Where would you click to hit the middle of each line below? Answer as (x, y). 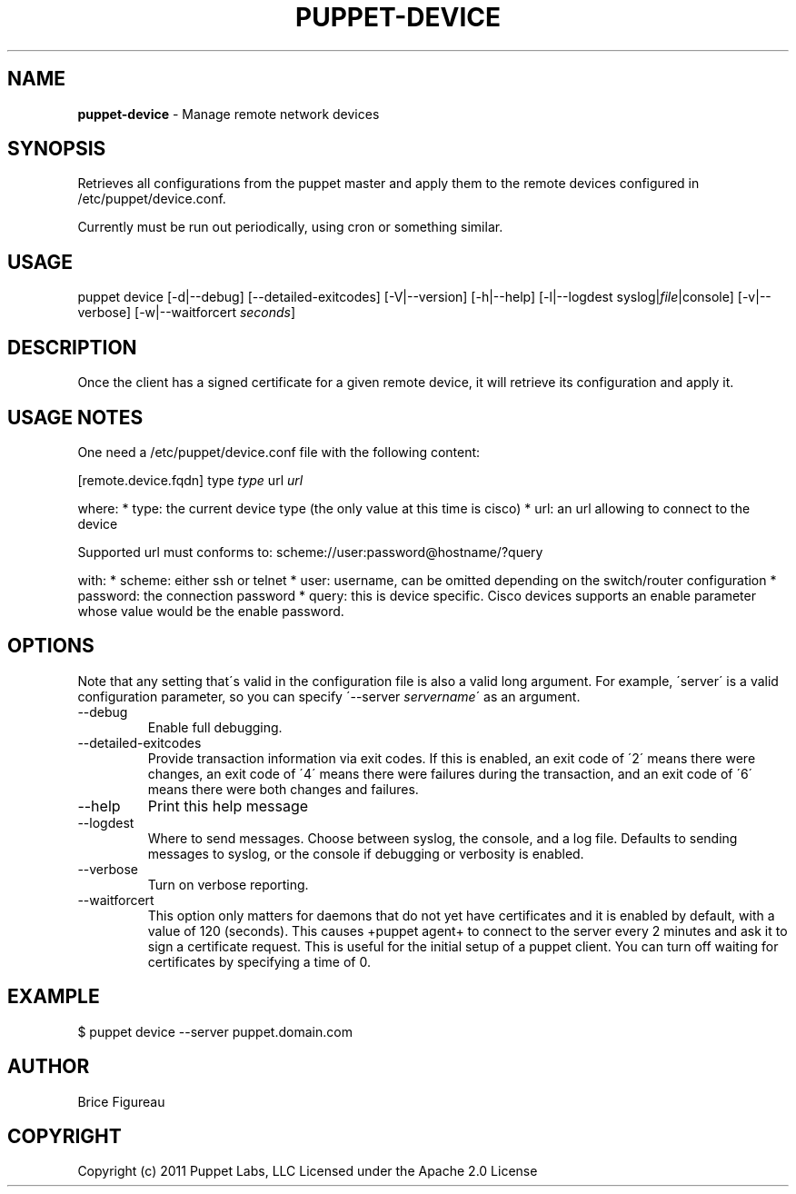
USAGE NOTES (75, 417)
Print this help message (228, 806)
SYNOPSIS (57, 149)
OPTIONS (51, 646)
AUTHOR (49, 1067)
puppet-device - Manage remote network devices (229, 114)
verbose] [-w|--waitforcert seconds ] (187, 313)
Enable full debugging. (215, 727)
